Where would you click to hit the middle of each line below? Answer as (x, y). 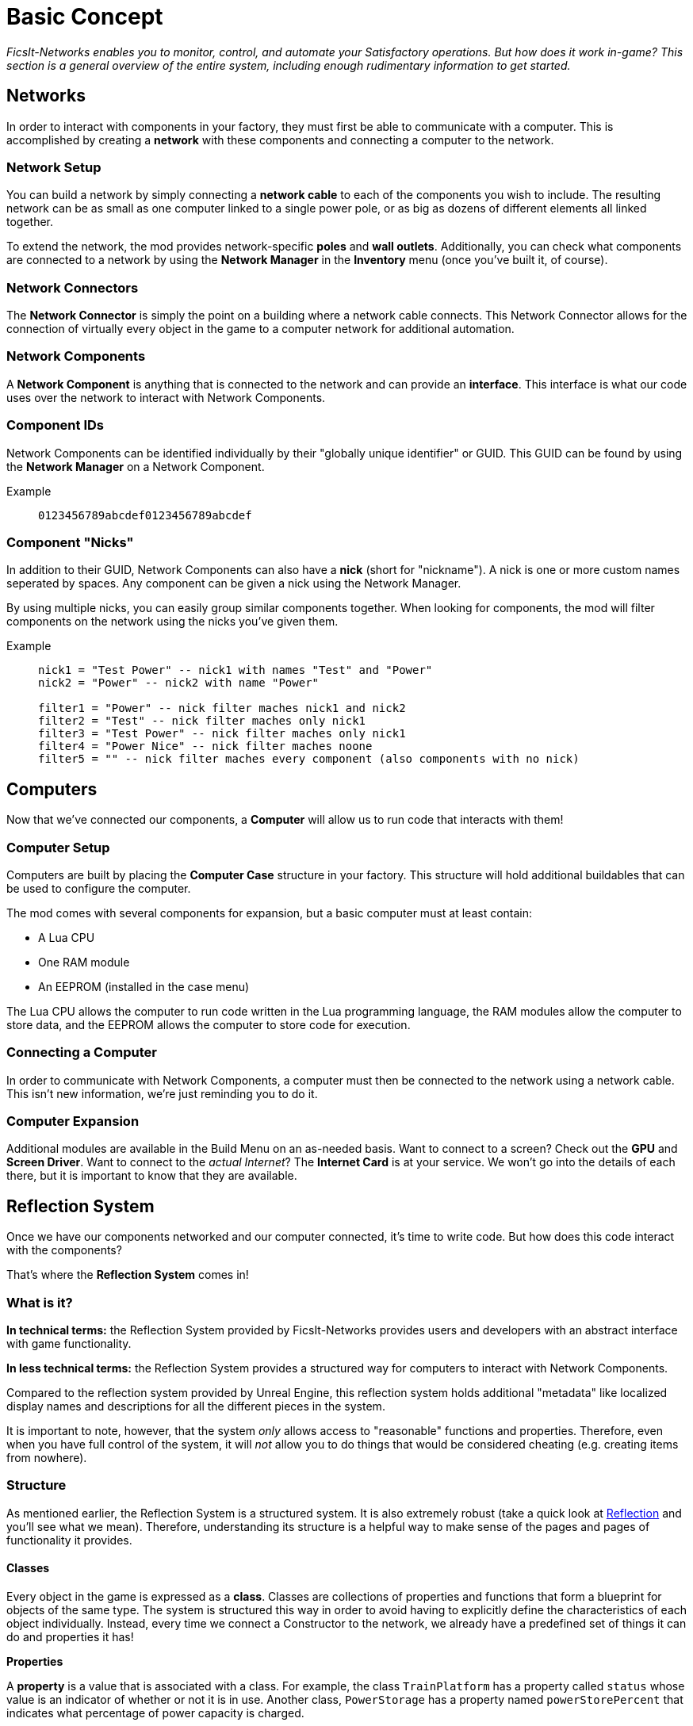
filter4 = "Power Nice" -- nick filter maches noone (205, 746)
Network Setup (54, 167)
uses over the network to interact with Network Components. (166, 397)
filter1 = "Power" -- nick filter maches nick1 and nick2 (222, 708)
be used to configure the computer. (99, 888)
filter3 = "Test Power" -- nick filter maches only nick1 (222, 734)
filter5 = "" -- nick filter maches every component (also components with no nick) (309, 759)
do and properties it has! (70, 1637)
